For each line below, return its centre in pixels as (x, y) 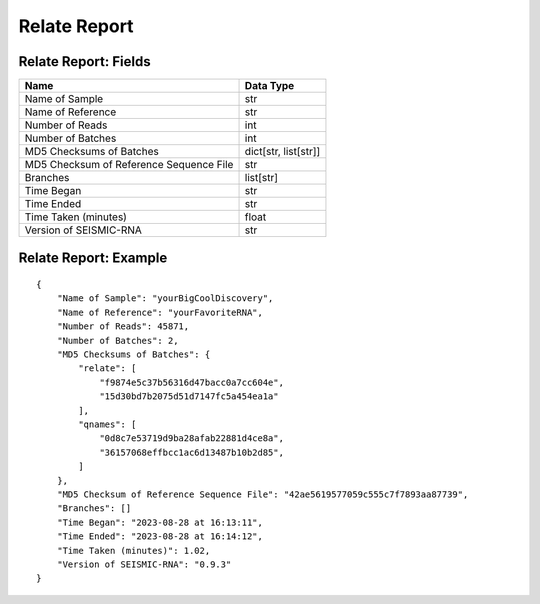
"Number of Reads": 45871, (123, 326)
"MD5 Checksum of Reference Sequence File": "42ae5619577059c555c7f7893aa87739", (262, 494)
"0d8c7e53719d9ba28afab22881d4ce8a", (192, 438)
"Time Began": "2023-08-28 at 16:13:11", (160, 522)
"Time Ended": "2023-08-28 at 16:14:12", (160, 536)
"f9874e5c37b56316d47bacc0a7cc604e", (192, 382)
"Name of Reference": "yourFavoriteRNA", (160, 312)
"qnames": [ (107, 424)
